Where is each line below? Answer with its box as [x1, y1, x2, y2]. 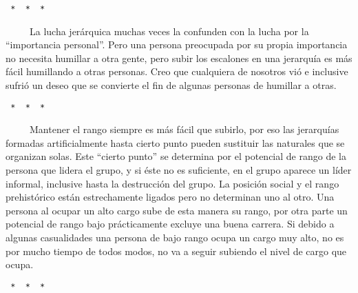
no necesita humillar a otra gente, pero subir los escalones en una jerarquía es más [6, 50, 352, 65]
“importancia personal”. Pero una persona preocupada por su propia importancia [6, 37, 348, 52]
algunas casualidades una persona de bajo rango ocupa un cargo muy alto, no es [6, 230, 344, 245]
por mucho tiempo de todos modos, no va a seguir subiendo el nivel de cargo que [6, 243, 347, 258]
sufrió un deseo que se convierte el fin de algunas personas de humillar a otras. [6, 78, 337, 92]
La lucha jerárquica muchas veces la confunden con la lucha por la [29, 23, 309, 38]
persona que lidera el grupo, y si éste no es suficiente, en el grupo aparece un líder [6, 163, 352, 177]
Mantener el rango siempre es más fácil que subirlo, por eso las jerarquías [29, 122, 339, 137]
